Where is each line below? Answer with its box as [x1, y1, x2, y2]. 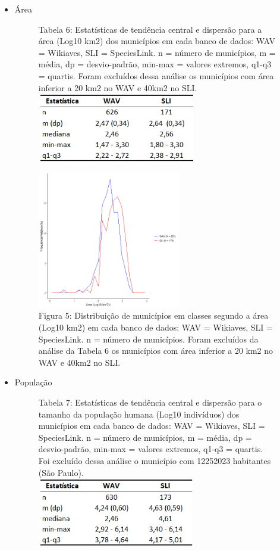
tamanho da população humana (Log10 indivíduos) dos [38, 407, 240, 420]
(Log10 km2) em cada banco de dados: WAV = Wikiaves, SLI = [38, 321, 273, 334]
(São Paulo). [38, 466, 84, 478]
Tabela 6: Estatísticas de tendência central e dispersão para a [38, 23, 262, 35]
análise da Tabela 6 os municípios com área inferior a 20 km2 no [38, 344, 273, 357]
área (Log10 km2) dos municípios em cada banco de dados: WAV [38, 35, 276, 47]
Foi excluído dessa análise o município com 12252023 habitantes [38, 455, 271, 467]
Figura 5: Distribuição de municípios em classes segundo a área [38, 309, 269, 322]
